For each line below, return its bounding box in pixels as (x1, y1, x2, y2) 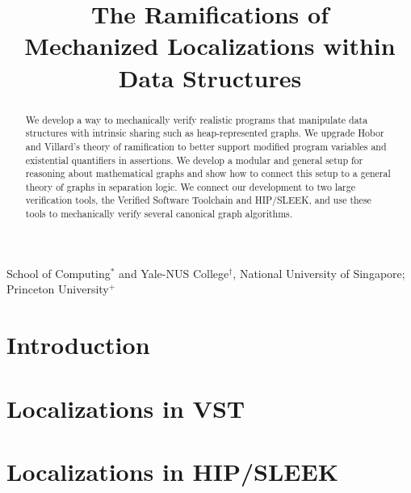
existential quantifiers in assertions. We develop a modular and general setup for (25, 153, 363, 166)
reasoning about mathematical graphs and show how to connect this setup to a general (25, 166, 391, 180)
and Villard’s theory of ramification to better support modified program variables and (25, 139, 387, 153)
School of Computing (6, 264, 111, 281)
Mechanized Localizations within (24, 29, 396, 62)
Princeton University (6, 280, 109, 297)
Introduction (6, 328, 150, 361)
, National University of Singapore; (233, 264, 405, 281)
